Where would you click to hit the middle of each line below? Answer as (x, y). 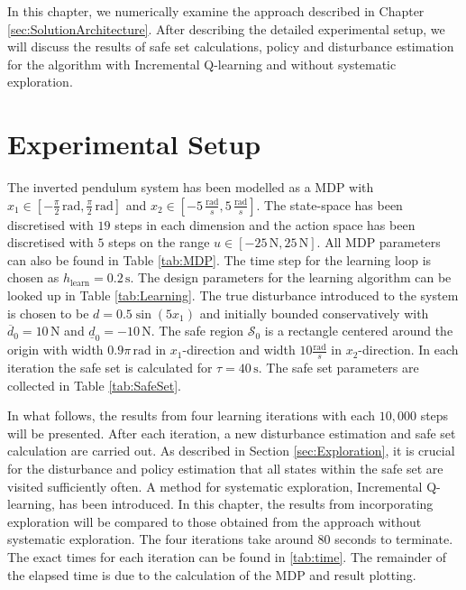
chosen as (33, 277)
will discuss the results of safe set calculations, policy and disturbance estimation (231, 46)
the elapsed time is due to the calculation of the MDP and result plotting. (212, 574)
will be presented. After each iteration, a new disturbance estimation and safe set (232, 433)
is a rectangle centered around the (359, 331)
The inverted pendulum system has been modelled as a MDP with (191, 187)
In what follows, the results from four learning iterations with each (192, 415)
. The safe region (197, 331)
